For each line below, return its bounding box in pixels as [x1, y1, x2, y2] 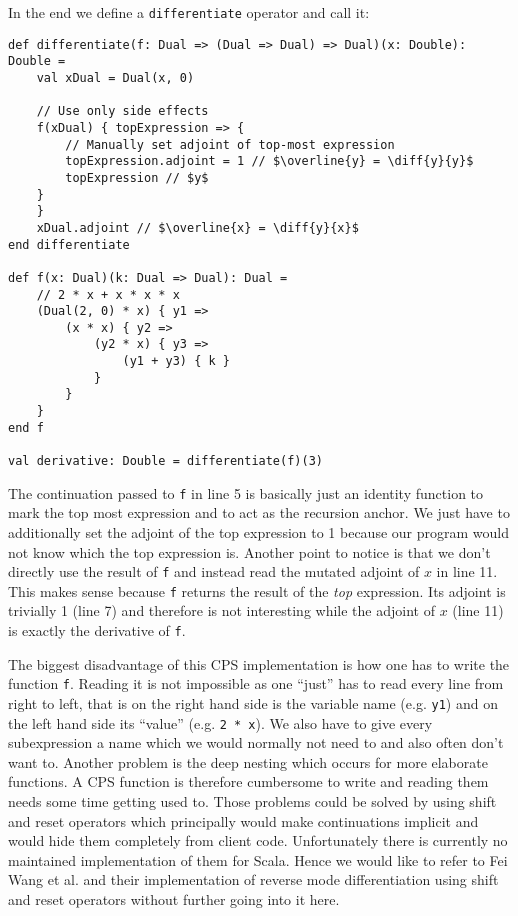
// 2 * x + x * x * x [36, 287, 180, 302]
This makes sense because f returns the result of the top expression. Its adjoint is [8, 580, 506, 601]
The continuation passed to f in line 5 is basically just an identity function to [8, 482, 484, 503]
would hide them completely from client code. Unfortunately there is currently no [8, 830, 508, 851]
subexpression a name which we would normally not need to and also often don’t [8, 732, 504, 753]
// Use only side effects [36, 104, 209, 119]
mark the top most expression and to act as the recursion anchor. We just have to [8, 502, 510, 523]
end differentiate [8, 237, 130, 252]
